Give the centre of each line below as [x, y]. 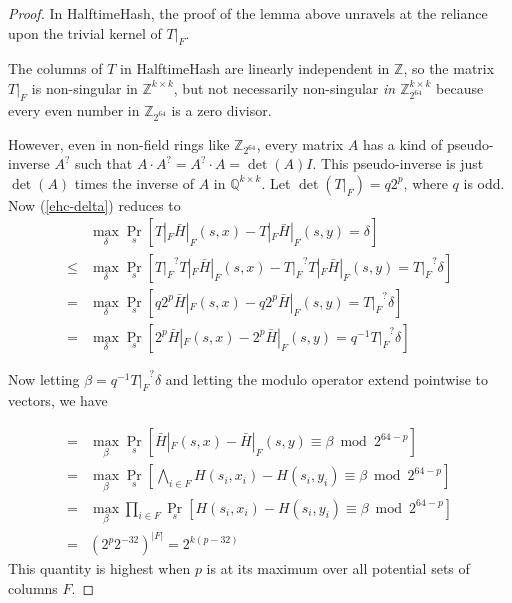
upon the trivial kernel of [85, 32]
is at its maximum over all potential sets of [338, 568]
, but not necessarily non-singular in [284, 87]
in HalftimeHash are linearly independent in [255, 68]
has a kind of [402, 143]
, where [425, 182]
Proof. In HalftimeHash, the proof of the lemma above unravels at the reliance [248, 13]
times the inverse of [134, 182]
